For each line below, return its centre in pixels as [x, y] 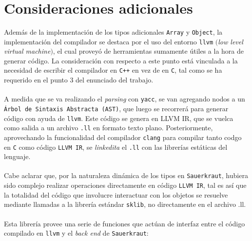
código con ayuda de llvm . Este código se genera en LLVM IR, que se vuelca [119, 118]
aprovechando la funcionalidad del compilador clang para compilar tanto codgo [123, 137]
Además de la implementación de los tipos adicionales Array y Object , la [113, 31]
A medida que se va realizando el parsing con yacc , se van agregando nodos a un [125, 99]
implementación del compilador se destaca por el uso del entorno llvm [109, 41]
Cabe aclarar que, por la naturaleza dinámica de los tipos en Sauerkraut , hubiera [126, 175]
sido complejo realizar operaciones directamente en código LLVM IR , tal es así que [125, 185]
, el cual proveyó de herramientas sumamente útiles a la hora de [148, 51]
